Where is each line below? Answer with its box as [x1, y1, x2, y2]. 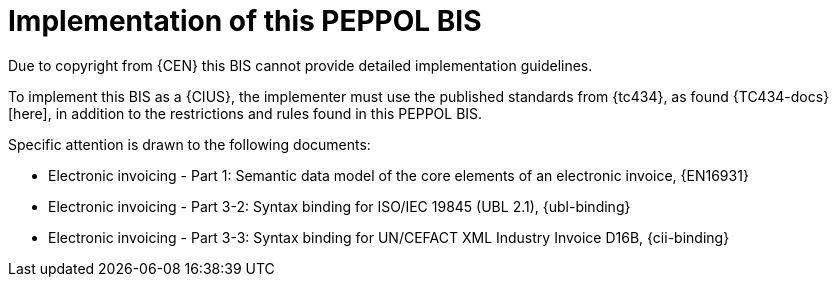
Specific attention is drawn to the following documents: [8, 135, 371, 153]
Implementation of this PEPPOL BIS [8, 4, 482, 38]
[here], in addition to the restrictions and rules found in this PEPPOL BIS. [8, 104, 483, 122]
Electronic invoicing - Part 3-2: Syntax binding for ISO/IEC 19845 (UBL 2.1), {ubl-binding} [48, 197, 631, 215]
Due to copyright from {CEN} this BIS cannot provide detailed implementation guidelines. [8, 56, 593, 74]
